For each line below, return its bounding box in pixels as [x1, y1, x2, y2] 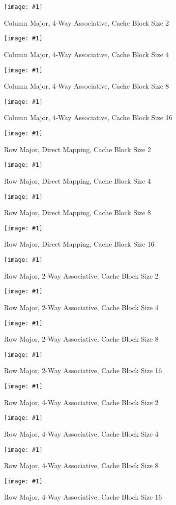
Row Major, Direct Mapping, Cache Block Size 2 [4, 144, 151, 154]
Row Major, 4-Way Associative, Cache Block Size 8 [4, 460, 159, 471]
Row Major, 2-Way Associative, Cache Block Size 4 [4, 302, 159, 312]
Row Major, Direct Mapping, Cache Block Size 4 [4, 175, 151, 186]
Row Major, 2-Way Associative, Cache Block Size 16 [4, 365, 162, 376]
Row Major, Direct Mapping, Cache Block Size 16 [4, 239, 154, 249]
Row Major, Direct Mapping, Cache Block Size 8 [4, 207, 151, 218]
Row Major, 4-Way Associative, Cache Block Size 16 [4, 492, 162, 502]
